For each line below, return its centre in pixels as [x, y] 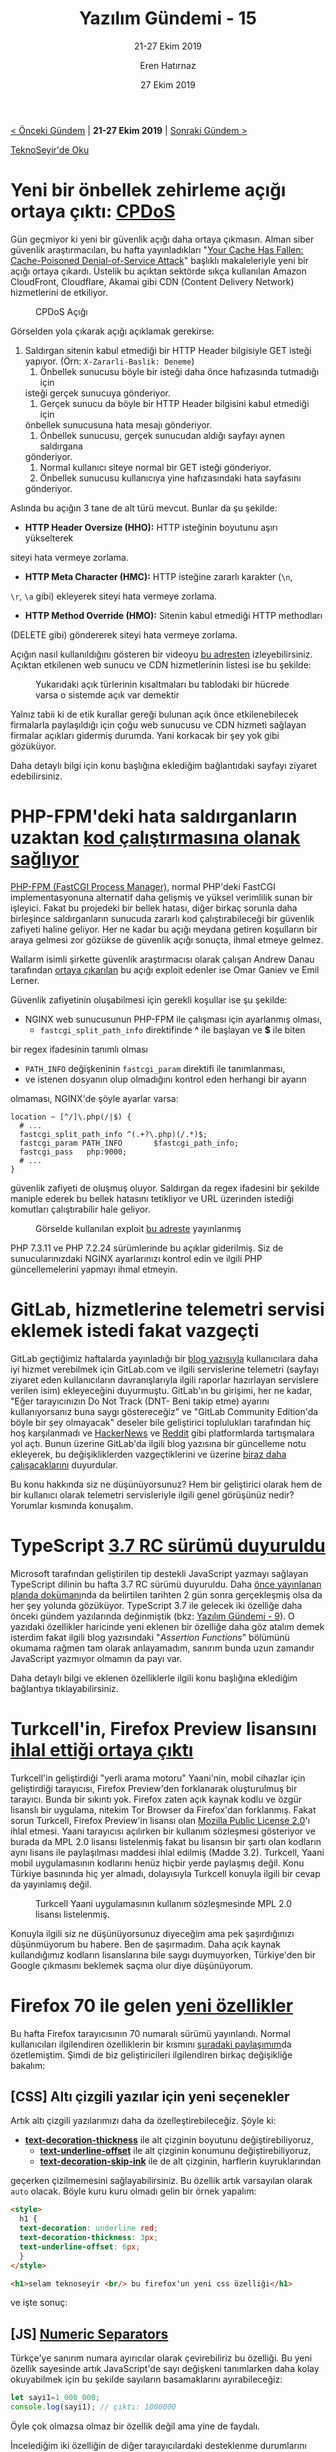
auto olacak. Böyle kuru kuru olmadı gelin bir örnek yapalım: [133, 2191]
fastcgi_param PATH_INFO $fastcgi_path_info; [129, 1143]
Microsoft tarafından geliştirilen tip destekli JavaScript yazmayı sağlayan [159, 1573]
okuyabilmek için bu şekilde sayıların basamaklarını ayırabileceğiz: [146, 2379]
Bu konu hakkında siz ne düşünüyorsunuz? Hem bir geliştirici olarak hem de [166, 1484]
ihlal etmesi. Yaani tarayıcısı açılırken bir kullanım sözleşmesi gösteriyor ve [163, 1831]
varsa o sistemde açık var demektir [107, 694]
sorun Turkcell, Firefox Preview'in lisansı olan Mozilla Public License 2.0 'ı [160, 1820]
